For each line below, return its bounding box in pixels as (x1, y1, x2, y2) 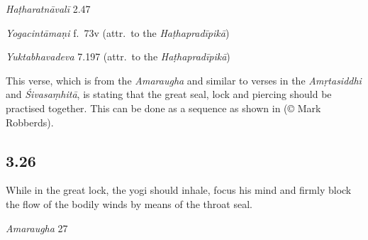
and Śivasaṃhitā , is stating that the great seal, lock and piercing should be (6, 87, 332, 102)
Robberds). (6, 114, 54, 129)
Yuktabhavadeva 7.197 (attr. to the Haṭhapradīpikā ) (6, 49, 230, 64)
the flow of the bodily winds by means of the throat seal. (6, 196, 252, 211)
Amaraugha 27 (6, 220, 68, 235)
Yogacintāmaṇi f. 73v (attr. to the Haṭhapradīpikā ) (6, 25, 230, 40)
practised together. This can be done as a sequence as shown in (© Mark (6, 100, 321, 115)
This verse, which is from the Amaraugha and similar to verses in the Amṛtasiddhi (6, 72, 362, 87)
